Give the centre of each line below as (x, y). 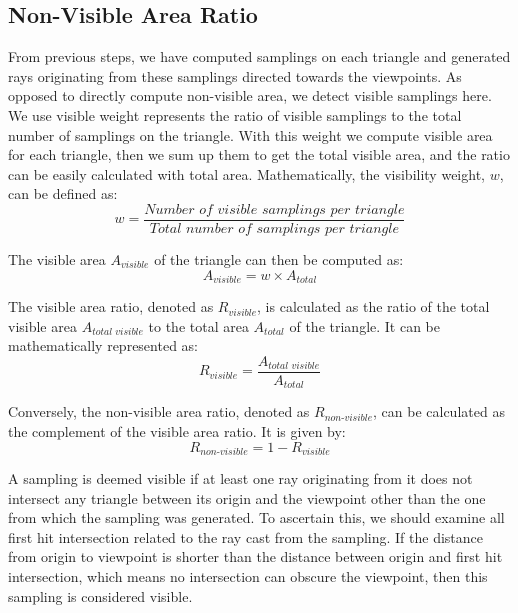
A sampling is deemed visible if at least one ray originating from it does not (240, 478)
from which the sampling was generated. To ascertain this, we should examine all (256, 517)
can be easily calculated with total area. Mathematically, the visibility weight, (246, 173)
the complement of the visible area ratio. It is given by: (177, 430)
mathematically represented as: (103, 345)
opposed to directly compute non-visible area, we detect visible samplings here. (250, 95)
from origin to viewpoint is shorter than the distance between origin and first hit (255, 556)
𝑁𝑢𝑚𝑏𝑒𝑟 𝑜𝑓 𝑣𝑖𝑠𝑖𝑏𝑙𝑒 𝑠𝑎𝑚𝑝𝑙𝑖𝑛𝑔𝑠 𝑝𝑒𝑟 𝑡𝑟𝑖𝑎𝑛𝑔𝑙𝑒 (274, 209)
